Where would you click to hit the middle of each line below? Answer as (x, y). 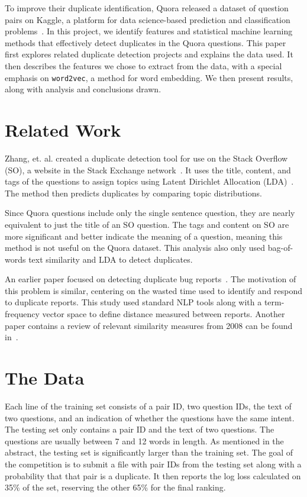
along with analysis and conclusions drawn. (83, 89)
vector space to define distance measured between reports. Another (164, 314)
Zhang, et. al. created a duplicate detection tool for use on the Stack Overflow (146, 158)
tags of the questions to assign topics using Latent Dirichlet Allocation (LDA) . (149, 181)
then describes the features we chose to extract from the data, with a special (143, 65)
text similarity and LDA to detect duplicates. (111, 259)
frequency (22, 314)
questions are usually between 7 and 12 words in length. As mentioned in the (144, 440)
